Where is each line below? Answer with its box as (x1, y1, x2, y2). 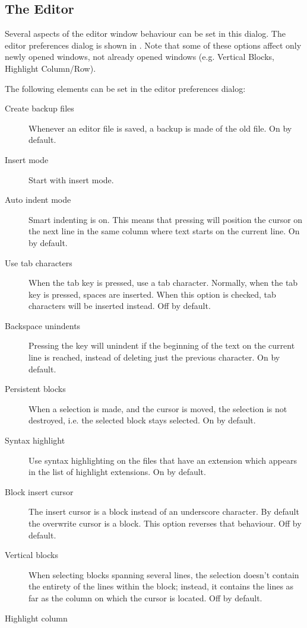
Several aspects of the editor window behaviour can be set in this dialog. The (5, 27, 286, 40)
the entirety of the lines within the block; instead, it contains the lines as (29, 580, 294, 592)
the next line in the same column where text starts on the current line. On (29, 225, 300, 237)
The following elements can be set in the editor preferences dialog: (5, 82, 246, 94)
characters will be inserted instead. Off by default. (29, 299, 211, 312)
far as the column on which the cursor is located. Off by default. (29, 591, 262, 604)
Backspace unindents (5, 319, 81, 331)
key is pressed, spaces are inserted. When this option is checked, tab (29, 288, 276, 300)
